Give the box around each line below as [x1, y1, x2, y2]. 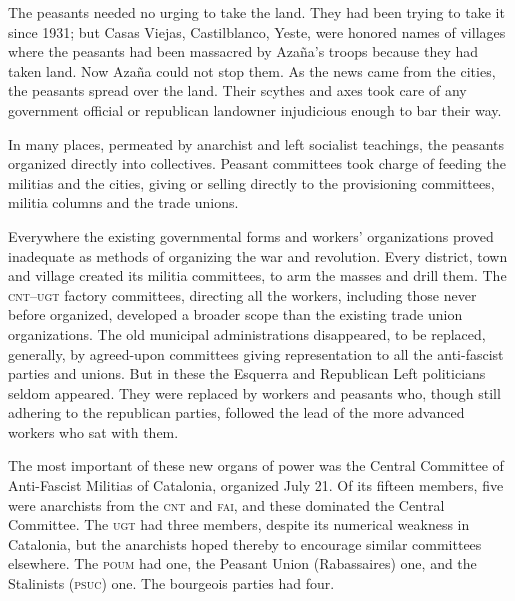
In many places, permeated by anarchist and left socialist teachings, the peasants [8, 133, 505, 154]
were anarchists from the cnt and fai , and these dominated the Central [8, 494, 445, 515]
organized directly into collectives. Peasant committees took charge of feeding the [8, 153, 506, 174]
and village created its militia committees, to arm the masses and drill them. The [8, 265, 507, 286]
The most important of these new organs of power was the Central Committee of [8, 455, 504, 476]
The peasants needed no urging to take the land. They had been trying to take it [8, 2, 505, 22]
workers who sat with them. [8, 421, 179, 442]
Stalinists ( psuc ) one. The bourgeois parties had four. [8, 573, 335, 594]
